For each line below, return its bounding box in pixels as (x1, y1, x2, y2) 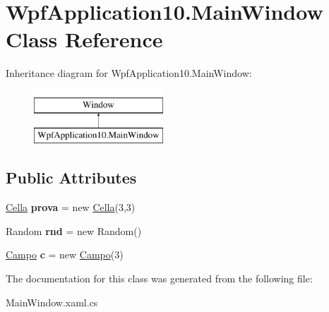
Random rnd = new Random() (6, 223, 142, 238)
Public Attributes (6, 167, 137, 188)
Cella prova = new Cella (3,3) (6, 200, 136, 215)
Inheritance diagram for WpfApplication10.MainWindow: (6, 66, 252, 80)
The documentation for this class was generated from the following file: (6, 271, 313, 286)
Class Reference (6, 25, 163, 54)
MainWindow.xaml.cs (6, 294, 98, 309)
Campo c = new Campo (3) (6, 247, 124, 262)
